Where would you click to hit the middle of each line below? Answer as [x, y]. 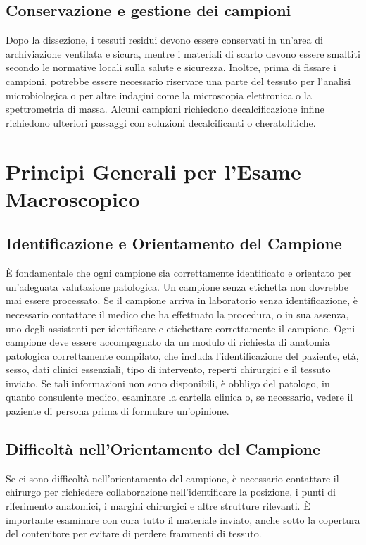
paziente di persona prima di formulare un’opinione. [118, 411]
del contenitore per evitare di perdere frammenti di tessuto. [134, 533]
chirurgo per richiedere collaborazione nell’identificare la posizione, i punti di [171, 492]
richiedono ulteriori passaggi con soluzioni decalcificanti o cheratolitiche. [161, 122]
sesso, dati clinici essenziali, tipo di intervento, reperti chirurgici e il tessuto [168, 369]
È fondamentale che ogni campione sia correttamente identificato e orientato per [179, 273]
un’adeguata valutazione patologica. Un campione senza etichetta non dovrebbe [177, 286]
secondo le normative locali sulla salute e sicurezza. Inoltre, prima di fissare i [171, 67]
